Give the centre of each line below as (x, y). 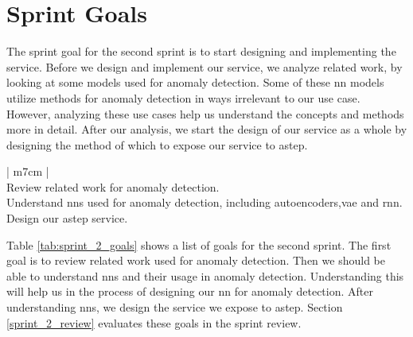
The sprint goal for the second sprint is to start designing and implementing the (201, 51)
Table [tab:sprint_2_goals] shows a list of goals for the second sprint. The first (199, 244)
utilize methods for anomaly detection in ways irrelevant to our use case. (183, 97)
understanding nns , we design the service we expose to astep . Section (175, 307)
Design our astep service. (67, 218)
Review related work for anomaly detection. (113, 186)
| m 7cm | (28, 171)
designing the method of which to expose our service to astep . (157, 144)
